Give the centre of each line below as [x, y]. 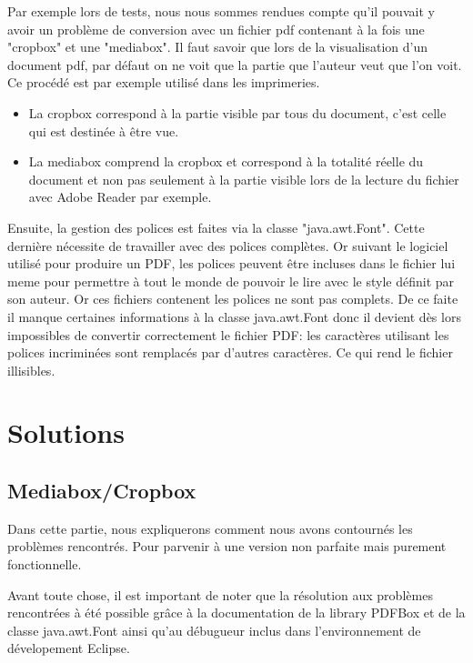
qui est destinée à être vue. [104, 131]
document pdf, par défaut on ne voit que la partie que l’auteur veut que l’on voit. [235, 64]
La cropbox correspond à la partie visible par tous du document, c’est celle [237, 112]
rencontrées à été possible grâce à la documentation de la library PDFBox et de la [236, 613]
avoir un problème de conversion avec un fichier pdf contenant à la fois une [216, 29]
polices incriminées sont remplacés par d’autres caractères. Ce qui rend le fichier [230, 352]
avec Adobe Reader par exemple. [120, 197]
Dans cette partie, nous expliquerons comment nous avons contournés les [210, 528]
